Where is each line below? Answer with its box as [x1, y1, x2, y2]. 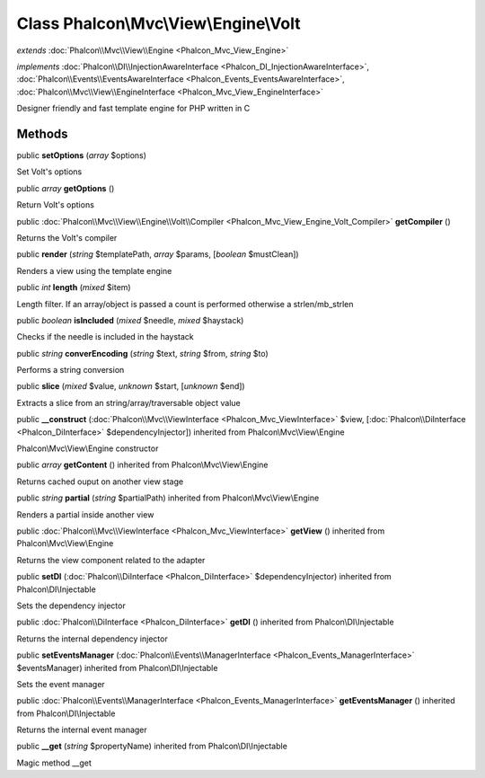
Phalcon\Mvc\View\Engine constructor [16, 443, 159, 454]
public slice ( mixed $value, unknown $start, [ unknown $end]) [16, 381, 246, 392]
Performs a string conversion [16, 365, 125, 376]
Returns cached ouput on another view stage [16, 476, 184, 487]
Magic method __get [16, 757, 92, 768]
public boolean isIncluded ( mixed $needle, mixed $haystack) [16, 314, 244, 325]
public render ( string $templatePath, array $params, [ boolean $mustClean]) [16, 249, 300, 260]
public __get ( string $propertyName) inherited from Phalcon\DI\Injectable [16, 741, 287, 752]
